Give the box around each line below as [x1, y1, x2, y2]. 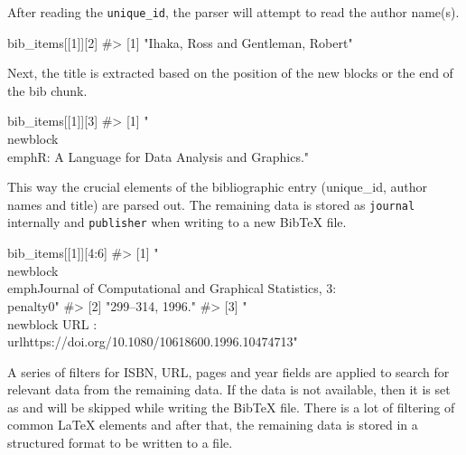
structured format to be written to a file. [7, 433, 233, 452]
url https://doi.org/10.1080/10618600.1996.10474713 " [7, 332, 298, 351]
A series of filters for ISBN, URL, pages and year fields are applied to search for [7, 362, 450, 381]
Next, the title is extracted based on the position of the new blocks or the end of [7, 63, 453, 82]
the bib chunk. [7, 81, 88, 100]
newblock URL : [7, 314, 98, 333]
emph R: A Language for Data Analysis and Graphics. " [7, 147, 310, 166]
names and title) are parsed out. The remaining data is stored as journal [7, 194, 415, 213]
